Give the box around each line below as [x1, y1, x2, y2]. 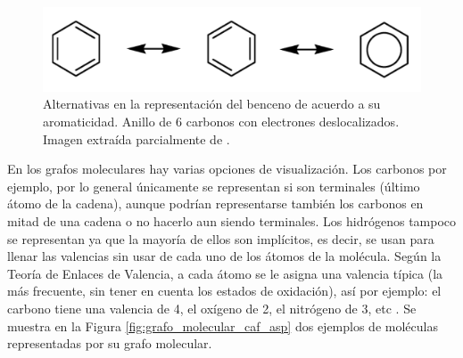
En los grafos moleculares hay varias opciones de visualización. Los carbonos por [7, 159, 447, 178]
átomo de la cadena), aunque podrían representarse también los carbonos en [7, 194, 424, 213]
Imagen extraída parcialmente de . [43, 129, 230, 148]
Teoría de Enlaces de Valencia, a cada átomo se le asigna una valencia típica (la [7, 264, 443, 282]
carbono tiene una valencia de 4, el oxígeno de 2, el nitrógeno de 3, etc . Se [7, 298, 417, 317]
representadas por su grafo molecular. [7, 334, 212, 353]
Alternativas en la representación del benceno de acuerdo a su [43, 94, 381, 113]
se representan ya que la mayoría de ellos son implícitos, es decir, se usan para [7, 229, 434, 248]
